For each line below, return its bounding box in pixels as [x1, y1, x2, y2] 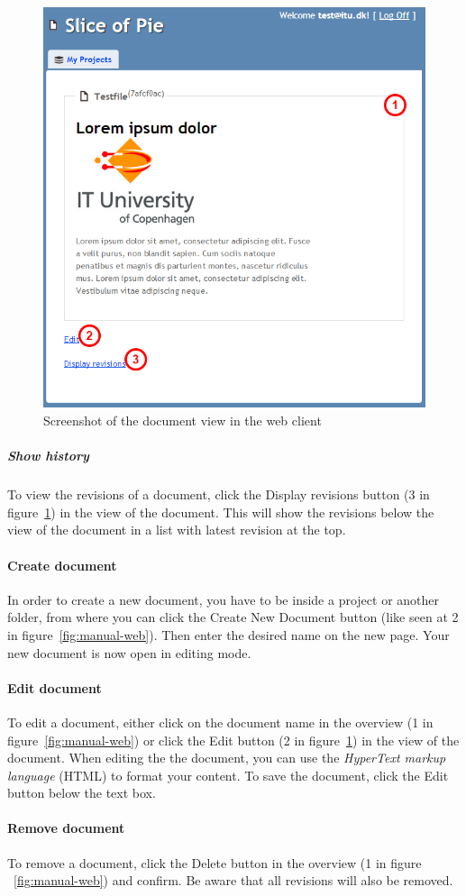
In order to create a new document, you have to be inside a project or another [7, 590, 440, 608]
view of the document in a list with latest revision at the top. [7, 520, 346, 539]
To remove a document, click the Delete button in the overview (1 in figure [7, 853, 422, 872]
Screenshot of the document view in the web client [43, 411, 322, 429]
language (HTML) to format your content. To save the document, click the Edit [7, 765, 449, 784]
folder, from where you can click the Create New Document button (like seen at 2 [7, 608, 459, 626]
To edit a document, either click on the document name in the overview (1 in [7, 712, 434, 731]
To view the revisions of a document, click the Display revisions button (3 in [7, 485, 430, 504]
